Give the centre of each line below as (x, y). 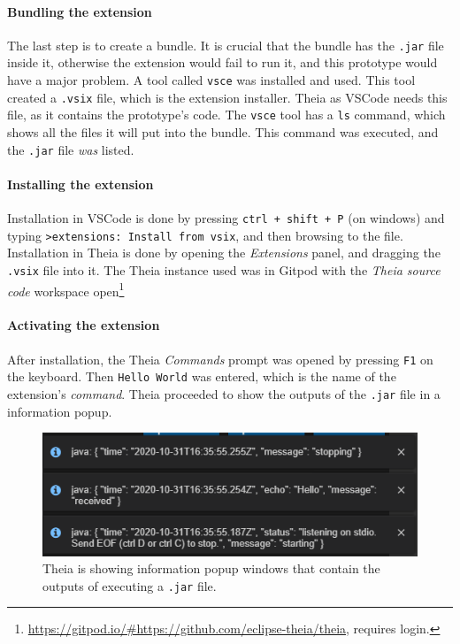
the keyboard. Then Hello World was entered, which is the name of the (202, 376)
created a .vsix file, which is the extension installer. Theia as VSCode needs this (227, 97)
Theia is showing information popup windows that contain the (211, 568)
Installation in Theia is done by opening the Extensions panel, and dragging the (224, 253)
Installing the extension (80, 184)
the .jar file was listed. (71, 149)
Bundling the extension (80, 11)
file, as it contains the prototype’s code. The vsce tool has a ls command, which (226, 115)
